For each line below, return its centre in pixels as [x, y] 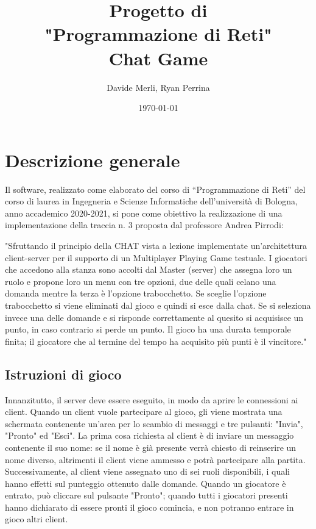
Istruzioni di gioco [63, 374]
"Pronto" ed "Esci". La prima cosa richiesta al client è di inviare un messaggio [149, 435]
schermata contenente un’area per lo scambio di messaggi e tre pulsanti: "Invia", [154, 423]
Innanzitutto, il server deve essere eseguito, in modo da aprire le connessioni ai [152, 399]
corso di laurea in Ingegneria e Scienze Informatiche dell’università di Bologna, [151, 201]
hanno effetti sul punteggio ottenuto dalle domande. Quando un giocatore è [146, 483]
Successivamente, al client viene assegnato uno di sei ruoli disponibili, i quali [147, 471]
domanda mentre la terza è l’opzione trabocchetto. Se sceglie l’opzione [136, 293]
